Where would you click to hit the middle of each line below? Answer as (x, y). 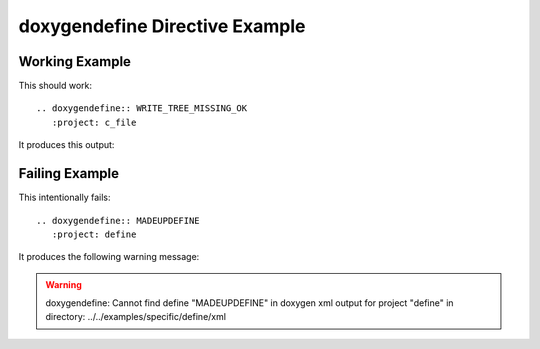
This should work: (55, 86)
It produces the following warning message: (109, 257)
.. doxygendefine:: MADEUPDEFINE (118, 220)
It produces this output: (66, 145)
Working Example (75, 61)
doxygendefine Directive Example (162, 26)
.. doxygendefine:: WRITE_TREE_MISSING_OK (142, 108)
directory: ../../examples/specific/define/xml (136, 317)
